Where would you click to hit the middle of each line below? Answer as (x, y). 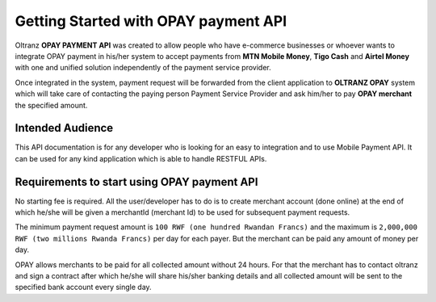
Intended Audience (64, 128)
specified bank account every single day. (84, 287)
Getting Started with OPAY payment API (151, 21)
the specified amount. (51, 105)
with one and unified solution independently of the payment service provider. (143, 68)
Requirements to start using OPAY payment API (136, 182)
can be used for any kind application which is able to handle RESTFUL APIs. (141, 158)
